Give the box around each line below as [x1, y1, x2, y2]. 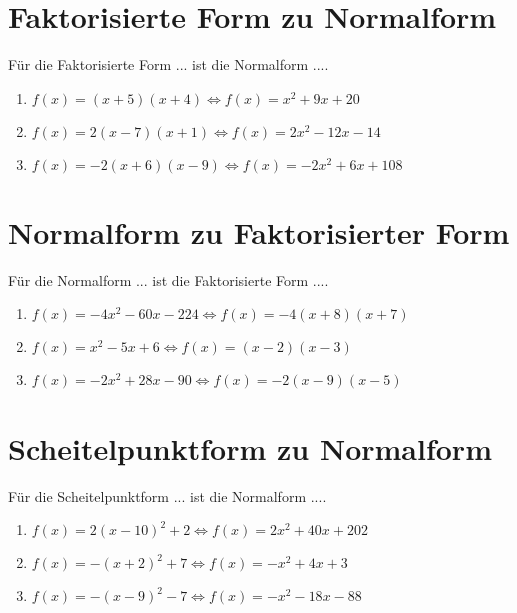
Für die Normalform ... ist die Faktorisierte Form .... [8, 269, 329, 290]
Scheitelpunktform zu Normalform [8, 427, 492, 468]
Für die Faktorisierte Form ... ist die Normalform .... [8, 54, 329, 75]
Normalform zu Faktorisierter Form [8, 211, 510, 252]
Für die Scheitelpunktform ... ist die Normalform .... [8, 485, 327, 506]
